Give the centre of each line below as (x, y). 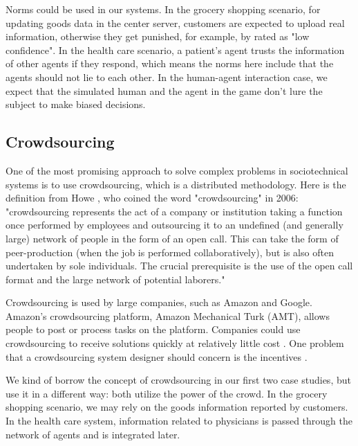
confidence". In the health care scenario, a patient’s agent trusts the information (175, 50)
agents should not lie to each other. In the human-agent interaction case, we (167, 77)
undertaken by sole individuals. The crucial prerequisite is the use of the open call (179, 266)
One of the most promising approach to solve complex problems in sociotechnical (177, 170)
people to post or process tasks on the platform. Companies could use (153, 329)
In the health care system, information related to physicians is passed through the (179, 421)
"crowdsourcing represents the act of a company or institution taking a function (174, 211)
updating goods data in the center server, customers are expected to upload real (175, 23)
